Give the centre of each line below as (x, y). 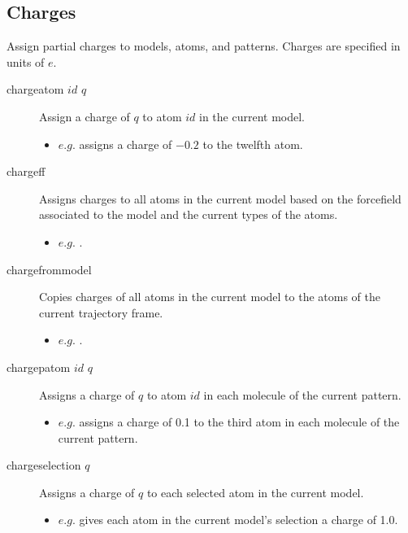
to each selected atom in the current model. (255, 492)
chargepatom (39, 367)
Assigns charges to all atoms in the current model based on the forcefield (220, 198)
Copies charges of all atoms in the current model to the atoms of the (210, 297)
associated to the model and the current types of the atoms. (189, 214)
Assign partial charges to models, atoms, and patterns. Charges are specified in (204, 46)
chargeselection (44, 465)
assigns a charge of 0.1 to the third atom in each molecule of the (239, 422)
